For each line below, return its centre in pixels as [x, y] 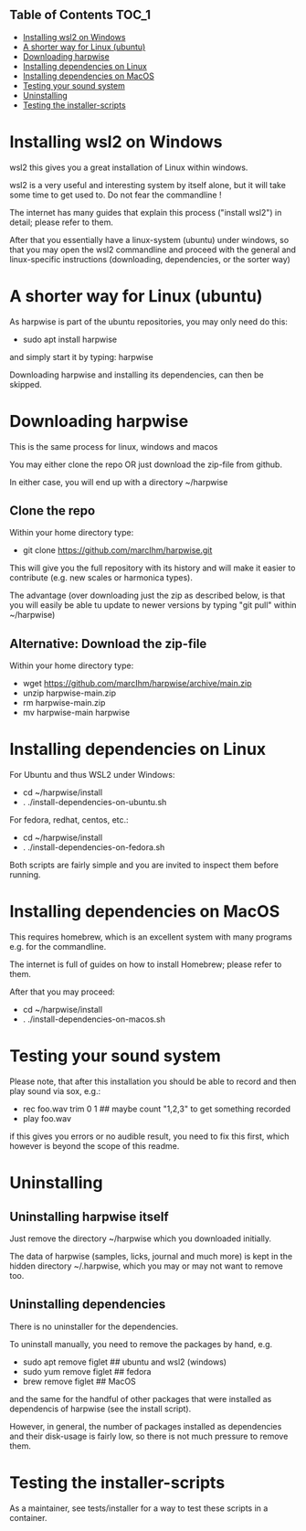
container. [28, 1517]
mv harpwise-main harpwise [76, 713]
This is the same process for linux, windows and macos [114, 446]
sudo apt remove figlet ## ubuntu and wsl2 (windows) [124, 1362]
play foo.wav [47, 1119]
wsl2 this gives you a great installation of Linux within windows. [129, 167]
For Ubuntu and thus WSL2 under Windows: [92, 775]
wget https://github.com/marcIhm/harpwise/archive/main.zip [137, 684]
